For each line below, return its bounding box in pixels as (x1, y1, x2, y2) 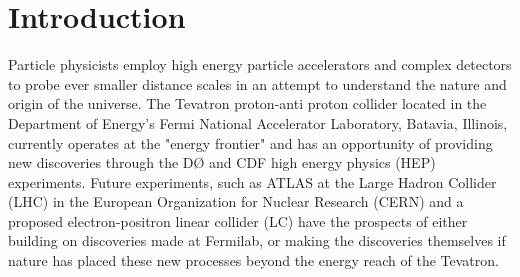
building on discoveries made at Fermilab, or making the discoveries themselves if (8, 230, 506, 251)
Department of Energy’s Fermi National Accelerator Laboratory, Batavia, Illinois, (8, 112, 508, 133)
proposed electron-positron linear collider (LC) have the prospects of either (8, 210, 468, 231)
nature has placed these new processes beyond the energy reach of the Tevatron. (8, 250, 499, 271)
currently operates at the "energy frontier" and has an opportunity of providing (8, 132, 493, 153)
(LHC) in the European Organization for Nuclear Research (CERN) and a (8, 191, 464, 212)
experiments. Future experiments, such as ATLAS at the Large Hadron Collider (8, 171, 497, 192)
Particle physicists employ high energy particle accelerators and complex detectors (8, 54, 512, 75)
